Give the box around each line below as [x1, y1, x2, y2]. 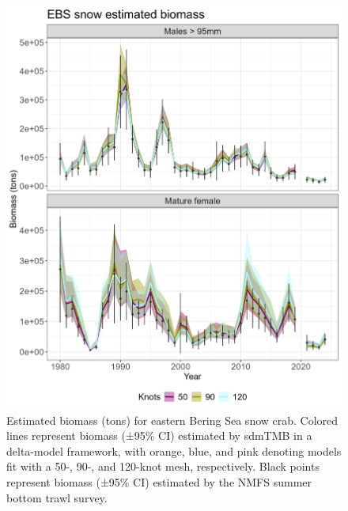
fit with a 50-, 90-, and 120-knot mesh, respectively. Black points [6, 458, 320, 475]
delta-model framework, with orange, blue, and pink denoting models [6, 442, 342, 459]
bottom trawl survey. [6, 489, 108, 505]
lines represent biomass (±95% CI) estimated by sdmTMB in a [6, 427, 312, 444]
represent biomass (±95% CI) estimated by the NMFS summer [6, 473, 312, 490]
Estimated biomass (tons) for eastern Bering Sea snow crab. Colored [6, 411, 339, 428]
